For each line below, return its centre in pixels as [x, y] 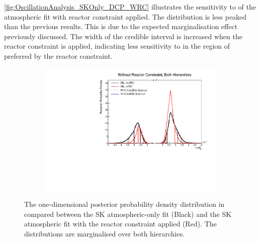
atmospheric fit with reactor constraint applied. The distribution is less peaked [125, 16]
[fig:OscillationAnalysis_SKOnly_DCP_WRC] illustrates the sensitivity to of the [130, 7]
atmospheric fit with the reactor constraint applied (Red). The [120, 224]
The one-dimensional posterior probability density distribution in [124, 204]
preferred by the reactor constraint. [58, 55]
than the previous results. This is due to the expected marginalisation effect [121, 26]
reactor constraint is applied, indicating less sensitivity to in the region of [117, 46]
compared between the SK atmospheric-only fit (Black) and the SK [128, 214]
